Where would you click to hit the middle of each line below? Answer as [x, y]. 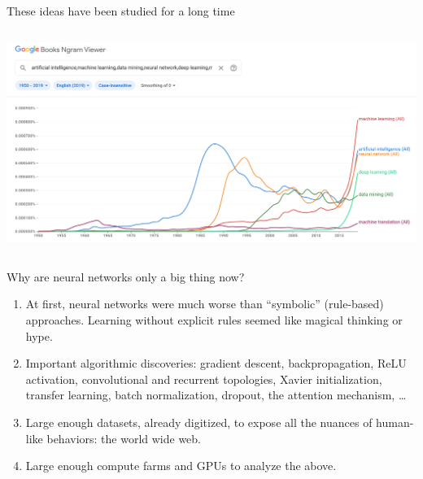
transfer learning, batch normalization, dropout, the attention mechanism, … [216, 395]
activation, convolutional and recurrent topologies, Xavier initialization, [204, 379]
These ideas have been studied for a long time [121, 11]
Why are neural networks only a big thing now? [126, 276]
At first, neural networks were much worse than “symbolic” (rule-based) [205, 304]
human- [395, 422]
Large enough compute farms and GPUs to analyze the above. [181, 466]
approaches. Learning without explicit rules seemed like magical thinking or [214, 319]
